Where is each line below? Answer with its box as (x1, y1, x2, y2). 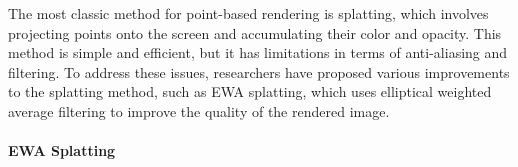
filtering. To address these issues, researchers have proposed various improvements (8, 61, 510, 82)
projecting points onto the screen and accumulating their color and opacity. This (8, 22, 502, 43)
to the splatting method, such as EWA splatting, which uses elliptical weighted (8, 81, 492, 102)
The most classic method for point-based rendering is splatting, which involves (8, 3, 489, 23)
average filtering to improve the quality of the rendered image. (8, 100, 390, 121)
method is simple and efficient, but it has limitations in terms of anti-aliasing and (8, 42, 508, 63)
